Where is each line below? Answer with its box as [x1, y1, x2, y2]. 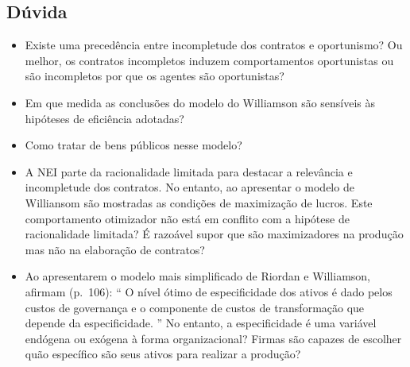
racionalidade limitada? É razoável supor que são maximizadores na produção [25, 226, 404, 242]
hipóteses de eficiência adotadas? [25, 110, 184, 126]
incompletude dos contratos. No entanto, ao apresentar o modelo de [25, 179, 354, 195]
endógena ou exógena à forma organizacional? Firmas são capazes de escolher [25, 330, 402, 346]
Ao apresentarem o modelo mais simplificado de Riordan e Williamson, [25, 268, 371, 284]
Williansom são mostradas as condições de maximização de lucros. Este [25, 194, 373, 211]
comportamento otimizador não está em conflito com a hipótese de [25, 210, 350, 226]
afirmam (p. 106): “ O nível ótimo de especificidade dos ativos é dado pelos [25, 283, 393, 299]
